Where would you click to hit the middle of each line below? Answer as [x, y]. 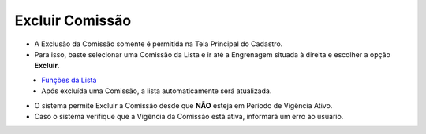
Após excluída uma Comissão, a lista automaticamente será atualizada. [157, 91]
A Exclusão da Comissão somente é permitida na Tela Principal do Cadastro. [159, 44]
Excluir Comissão [73, 20]
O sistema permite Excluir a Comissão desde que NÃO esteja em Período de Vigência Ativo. [183, 105]
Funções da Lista [69, 80]
